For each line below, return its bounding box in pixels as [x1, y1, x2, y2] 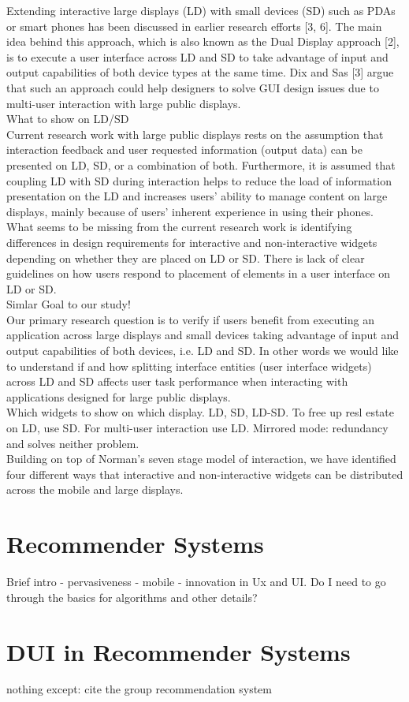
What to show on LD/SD [6, 110, 129, 127]
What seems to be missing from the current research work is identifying [6, 218, 352, 235]
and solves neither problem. [6, 435, 139, 451]
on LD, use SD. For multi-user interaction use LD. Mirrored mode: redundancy [6, 420, 389, 436]
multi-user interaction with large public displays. [6, 95, 241, 111]
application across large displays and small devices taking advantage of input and [6, 327, 399, 343]
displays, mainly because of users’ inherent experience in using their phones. [6, 203, 374, 219]
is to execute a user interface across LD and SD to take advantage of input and [6, 48, 389, 65]
